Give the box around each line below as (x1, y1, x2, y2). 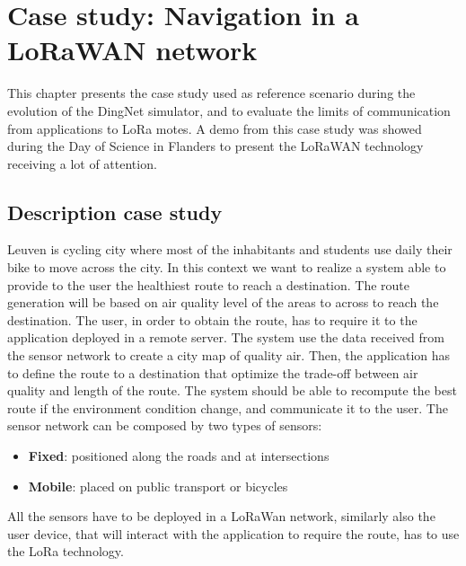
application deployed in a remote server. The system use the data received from (7, 328, 444, 347)
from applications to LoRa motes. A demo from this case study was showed (7, 119, 422, 137)
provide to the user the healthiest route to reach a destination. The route (7, 275, 410, 294)
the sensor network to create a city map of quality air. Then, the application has (7, 346, 451, 365)
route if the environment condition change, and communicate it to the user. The (7, 398, 448, 417)
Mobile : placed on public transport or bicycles (28, 476, 288, 495)
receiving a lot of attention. (7, 154, 157, 172)
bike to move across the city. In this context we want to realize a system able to (7, 258, 446, 277)
